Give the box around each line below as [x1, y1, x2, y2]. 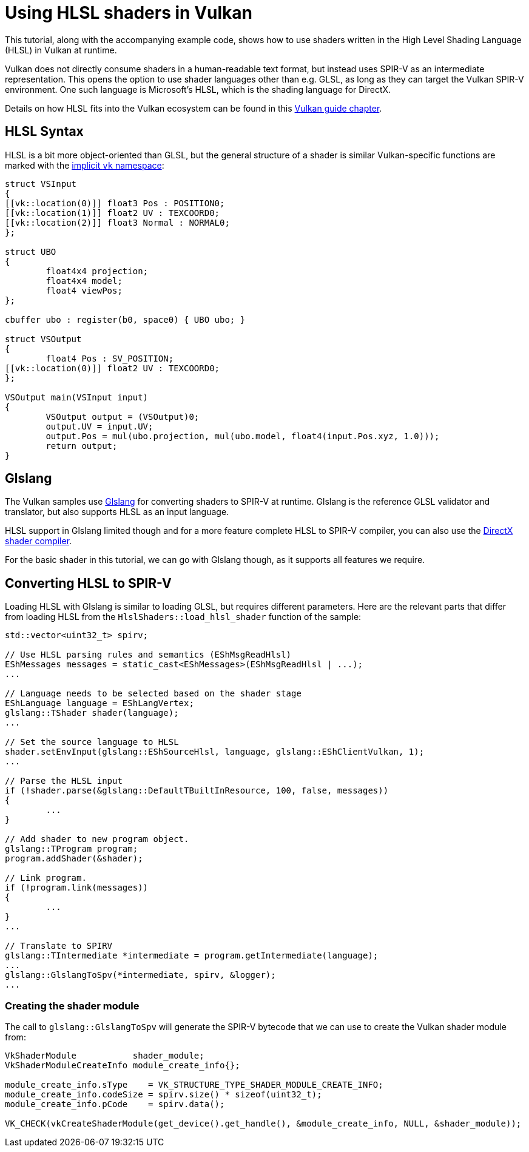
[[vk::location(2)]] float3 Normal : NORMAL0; [5, 217, 230, 227]
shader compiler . [5, 536, 72, 547]
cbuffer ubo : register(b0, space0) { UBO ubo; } [5, 314, 246, 325]
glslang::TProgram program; [5, 844, 138, 854]
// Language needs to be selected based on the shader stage [5, 689, 302, 699]
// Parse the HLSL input [5, 776, 123, 786]
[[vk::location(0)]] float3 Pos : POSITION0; [5, 198, 225, 208]
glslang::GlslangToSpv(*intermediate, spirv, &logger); [5, 970, 276, 980]
